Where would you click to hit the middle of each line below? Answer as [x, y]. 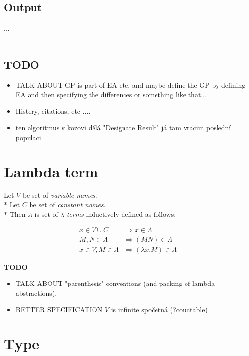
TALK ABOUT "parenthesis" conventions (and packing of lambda [115, 283]
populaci [28, 137]
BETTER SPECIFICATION [59, 309]
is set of [46, 214]
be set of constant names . [67, 204]
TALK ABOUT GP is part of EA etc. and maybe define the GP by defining [130, 85]
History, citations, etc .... [53, 111]
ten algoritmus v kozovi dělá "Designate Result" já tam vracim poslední [123, 127]
